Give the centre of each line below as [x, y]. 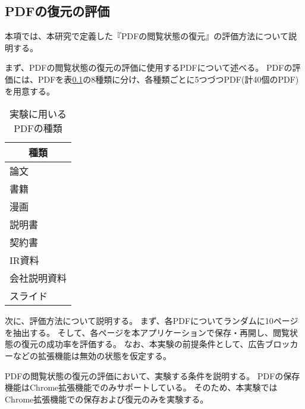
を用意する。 [30, 91]
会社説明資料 [38, 278]
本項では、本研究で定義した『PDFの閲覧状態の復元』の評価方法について [147, 36]
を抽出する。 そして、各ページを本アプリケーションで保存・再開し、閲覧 [147, 332]
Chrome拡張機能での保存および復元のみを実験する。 [107, 399]
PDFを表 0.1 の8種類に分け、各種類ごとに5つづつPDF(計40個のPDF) [168, 79]
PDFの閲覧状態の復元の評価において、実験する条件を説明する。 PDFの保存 [152, 375]
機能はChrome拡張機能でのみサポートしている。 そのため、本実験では [141, 387]
